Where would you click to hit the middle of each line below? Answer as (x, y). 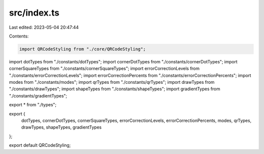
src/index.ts (34, 13)
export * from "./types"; (33, 105)
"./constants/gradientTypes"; (38, 96)
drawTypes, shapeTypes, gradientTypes (62, 127)
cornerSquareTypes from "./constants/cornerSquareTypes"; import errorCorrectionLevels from (104, 69)
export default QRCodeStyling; (40, 145)
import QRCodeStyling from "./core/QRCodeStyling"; (83, 49)
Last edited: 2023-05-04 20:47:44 (44, 27)
